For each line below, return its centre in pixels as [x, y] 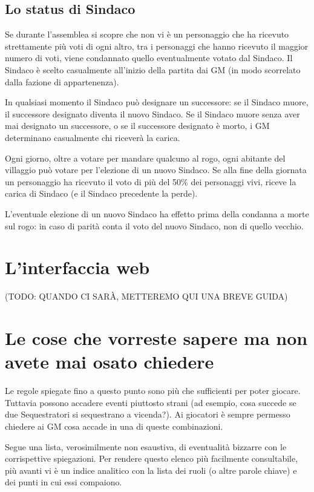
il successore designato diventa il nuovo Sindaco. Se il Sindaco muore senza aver [152, 113]
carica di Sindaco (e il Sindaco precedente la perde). [101, 193]
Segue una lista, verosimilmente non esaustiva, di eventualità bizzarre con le [146, 446]
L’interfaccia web [77, 267]
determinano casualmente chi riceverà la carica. [93, 137]
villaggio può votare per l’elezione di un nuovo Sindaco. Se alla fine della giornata [156, 170]
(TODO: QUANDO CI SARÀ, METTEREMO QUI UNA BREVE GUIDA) [146, 296]
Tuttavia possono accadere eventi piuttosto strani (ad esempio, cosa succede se [151, 402]
